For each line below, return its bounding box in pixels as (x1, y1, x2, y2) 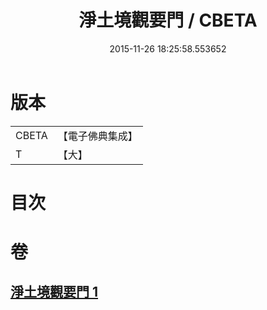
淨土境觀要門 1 (10, 284, 99, 301)
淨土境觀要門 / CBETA (78, 9, 258, 32)
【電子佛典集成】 (57, 129, 138, 143)
